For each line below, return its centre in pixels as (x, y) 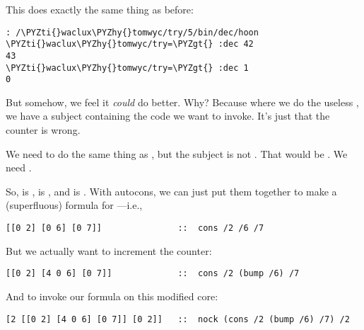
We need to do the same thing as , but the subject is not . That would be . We (177, 153)
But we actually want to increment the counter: (109, 250)
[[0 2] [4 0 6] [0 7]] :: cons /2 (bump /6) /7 (153, 274)
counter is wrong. (43, 130)
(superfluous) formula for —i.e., (74, 205)
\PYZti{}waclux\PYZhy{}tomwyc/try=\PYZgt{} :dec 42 (130, 44)
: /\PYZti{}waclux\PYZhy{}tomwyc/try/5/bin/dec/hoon (132, 32)
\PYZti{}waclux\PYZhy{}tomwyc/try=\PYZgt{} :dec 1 (127, 68)
